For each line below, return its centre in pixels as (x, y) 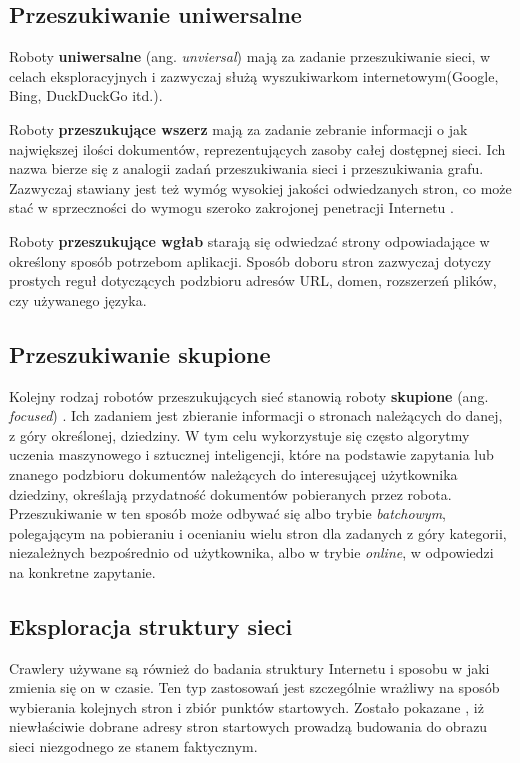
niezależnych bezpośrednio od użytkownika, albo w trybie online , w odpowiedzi (251, 552)
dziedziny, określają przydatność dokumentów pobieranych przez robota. (230, 493)
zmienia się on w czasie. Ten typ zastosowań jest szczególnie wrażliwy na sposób (254, 687)
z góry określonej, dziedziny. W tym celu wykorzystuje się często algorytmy (239, 434)
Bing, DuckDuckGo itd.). (86, 95)
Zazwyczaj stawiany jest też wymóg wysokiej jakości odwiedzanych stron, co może (260, 187)
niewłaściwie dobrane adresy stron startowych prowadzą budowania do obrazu (248, 726)
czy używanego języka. (78, 299)
